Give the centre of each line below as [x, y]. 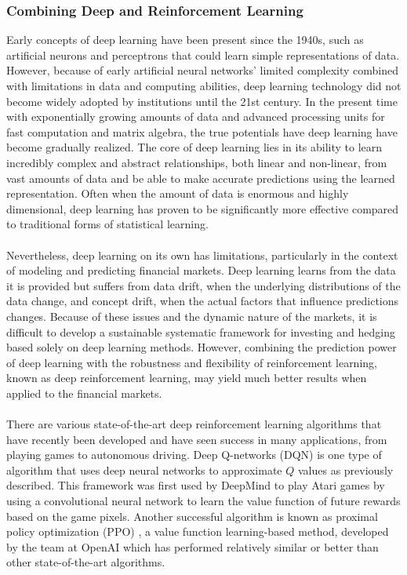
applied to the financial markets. [84, 393]
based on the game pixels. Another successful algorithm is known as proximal [192, 516]
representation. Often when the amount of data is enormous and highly [178, 193]
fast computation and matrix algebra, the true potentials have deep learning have [202, 131]
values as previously [345, 469]
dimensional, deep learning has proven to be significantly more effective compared [203, 208]
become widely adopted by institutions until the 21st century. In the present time [202, 101]
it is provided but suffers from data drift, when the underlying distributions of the [203, 285]
